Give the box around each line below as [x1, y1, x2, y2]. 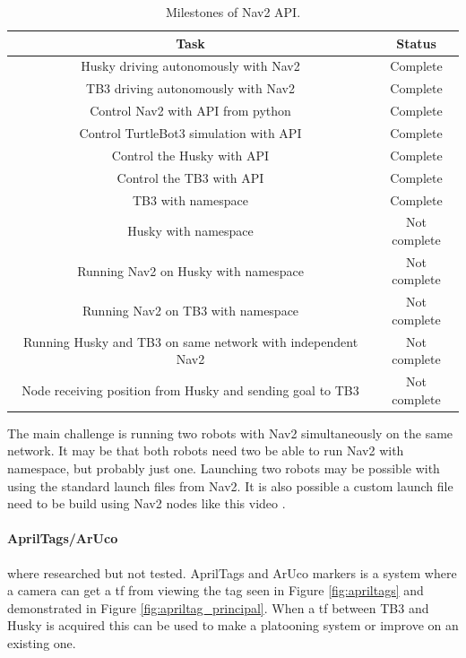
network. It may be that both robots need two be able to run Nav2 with [7, 441, 404, 460]
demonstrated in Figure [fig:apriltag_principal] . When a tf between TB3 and [7, 598, 429, 617]
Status [396, 33, 436, 52]
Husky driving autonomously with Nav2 [81, 56, 300, 75]
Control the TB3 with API [116, 168, 264, 186]
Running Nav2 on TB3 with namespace [82, 301, 299, 320]
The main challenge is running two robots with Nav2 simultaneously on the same [7, 423, 453, 442]
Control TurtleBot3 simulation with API [79, 123, 302, 142]
